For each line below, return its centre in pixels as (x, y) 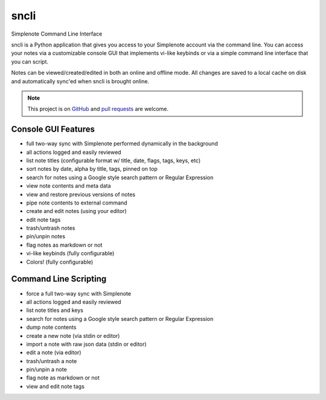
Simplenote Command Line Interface (57, 34)
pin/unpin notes (46, 237)
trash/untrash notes (51, 228)
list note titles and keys (55, 310)
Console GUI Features (53, 129)
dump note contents (51, 327)
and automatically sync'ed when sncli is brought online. (80, 81)
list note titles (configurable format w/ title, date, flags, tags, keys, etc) (113, 160)
